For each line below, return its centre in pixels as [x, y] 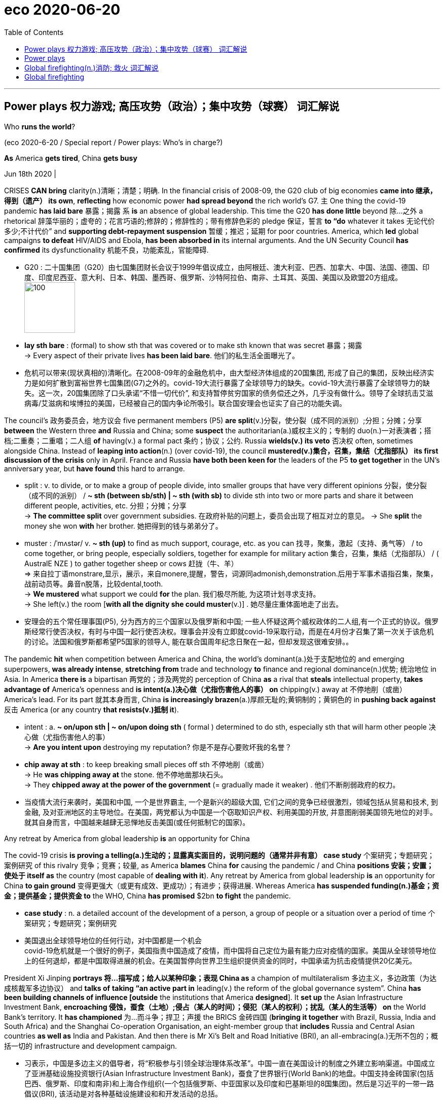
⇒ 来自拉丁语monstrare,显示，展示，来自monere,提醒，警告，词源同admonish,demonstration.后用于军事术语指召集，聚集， [231, 573]
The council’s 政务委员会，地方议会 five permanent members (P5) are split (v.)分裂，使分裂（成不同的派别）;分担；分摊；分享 [213, 420]
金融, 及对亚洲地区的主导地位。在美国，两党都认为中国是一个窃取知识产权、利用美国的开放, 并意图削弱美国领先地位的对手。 [231, 812]
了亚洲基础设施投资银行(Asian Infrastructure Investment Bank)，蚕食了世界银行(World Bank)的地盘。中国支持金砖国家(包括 [229, 1073]
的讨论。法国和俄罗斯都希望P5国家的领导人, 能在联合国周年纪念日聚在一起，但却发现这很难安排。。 [189, 641]
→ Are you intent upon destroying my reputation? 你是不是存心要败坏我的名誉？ [158, 747]
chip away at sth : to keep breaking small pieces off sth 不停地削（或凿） [146, 764]
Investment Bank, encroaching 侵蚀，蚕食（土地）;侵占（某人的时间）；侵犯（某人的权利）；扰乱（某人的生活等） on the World [215, 1007]
